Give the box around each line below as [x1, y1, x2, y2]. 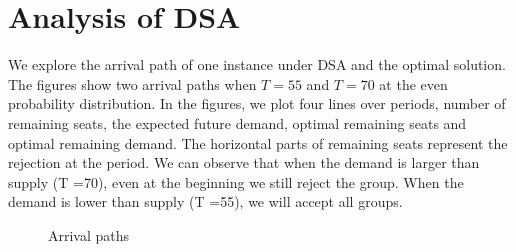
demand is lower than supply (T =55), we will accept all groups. [8, 191, 403, 212]
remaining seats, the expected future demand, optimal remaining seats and [8, 112, 467, 133]
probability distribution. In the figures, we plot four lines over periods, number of [8, 93, 506, 114]
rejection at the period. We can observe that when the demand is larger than [8, 152, 480, 173]
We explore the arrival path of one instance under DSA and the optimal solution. [8, 54, 506, 75]
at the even [379, 73, 448, 94]
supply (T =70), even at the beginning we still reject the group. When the [8, 171, 464, 192]
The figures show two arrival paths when [8, 73, 257, 94]
